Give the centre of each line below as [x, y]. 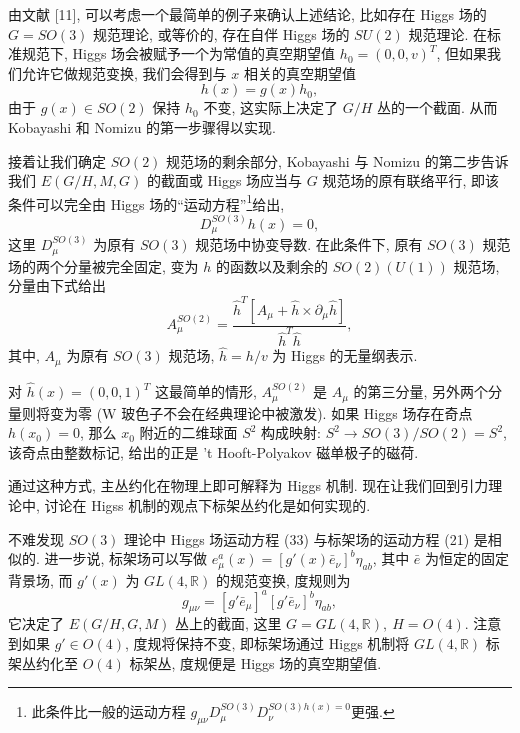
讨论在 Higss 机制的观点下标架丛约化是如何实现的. [207, 504]
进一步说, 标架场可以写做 [126, 558]
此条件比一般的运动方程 [108, 711]
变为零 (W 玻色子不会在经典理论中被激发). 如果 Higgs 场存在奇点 [261, 412]
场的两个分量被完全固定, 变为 [103, 265]
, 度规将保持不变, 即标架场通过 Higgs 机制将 [267, 643]
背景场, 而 [40, 579]
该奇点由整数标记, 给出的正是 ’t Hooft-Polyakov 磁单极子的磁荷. [213, 451]
